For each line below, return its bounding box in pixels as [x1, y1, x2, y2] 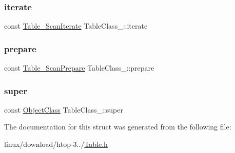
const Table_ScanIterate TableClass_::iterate [4, 20, 148, 31]
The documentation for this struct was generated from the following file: [4, 121, 231, 132]
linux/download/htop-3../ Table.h [4, 139, 108, 149]
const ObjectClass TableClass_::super [4, 104, 123, 115]
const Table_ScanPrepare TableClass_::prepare [4, 62, 154, 73]
